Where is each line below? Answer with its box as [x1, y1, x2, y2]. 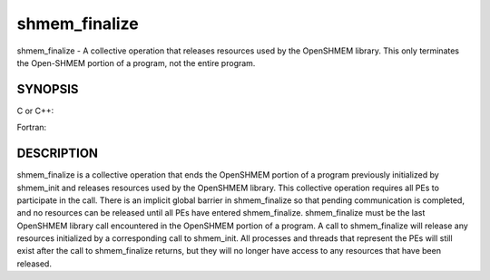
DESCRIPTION [16, 146, 99, 161]
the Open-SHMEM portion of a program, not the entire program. [16, 57, 256, 68]
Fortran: [16, 122, 47, 133]
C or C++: [16, 105, 54, 116]
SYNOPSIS [16, 82, 79, 97]
